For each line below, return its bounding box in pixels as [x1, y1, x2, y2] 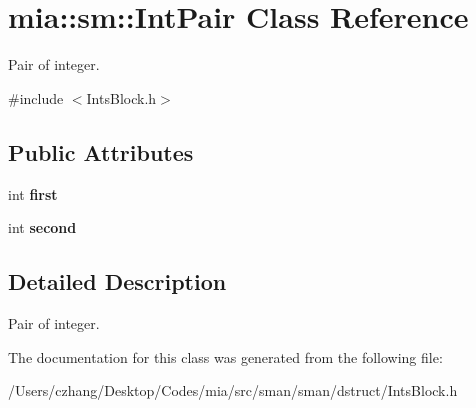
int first [8, 183, 58, 204]
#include [8, 87, 64, 108]
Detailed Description [8, 266, 227, 297]
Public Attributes [8, 136, 194, 167]
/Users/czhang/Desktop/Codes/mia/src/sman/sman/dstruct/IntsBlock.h [8, 380, 458, 401]
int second [8, 217, 77, 238]
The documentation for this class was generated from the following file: [8, 346, 443, 367]
